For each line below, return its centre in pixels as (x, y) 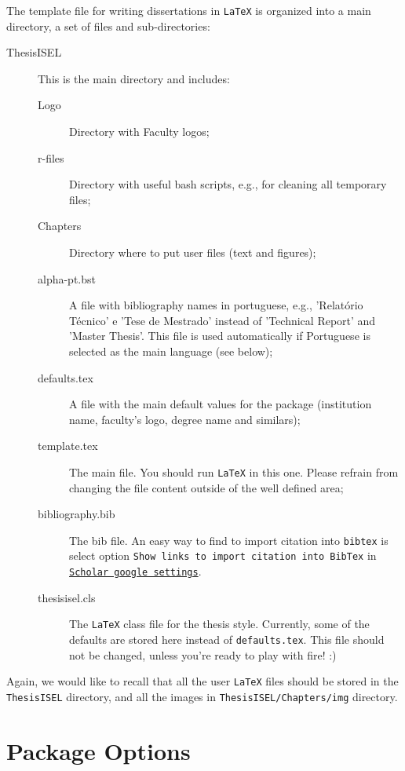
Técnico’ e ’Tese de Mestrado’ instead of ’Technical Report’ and (223, 320)
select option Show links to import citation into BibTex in (223, 555)
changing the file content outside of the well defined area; (206, 487)
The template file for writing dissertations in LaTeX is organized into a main (189, 10)
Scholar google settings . (135, 571)
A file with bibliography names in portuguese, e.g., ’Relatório (216, 305)
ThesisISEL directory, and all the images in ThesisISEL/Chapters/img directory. (202, 696)
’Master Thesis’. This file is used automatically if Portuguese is (220, 336)
